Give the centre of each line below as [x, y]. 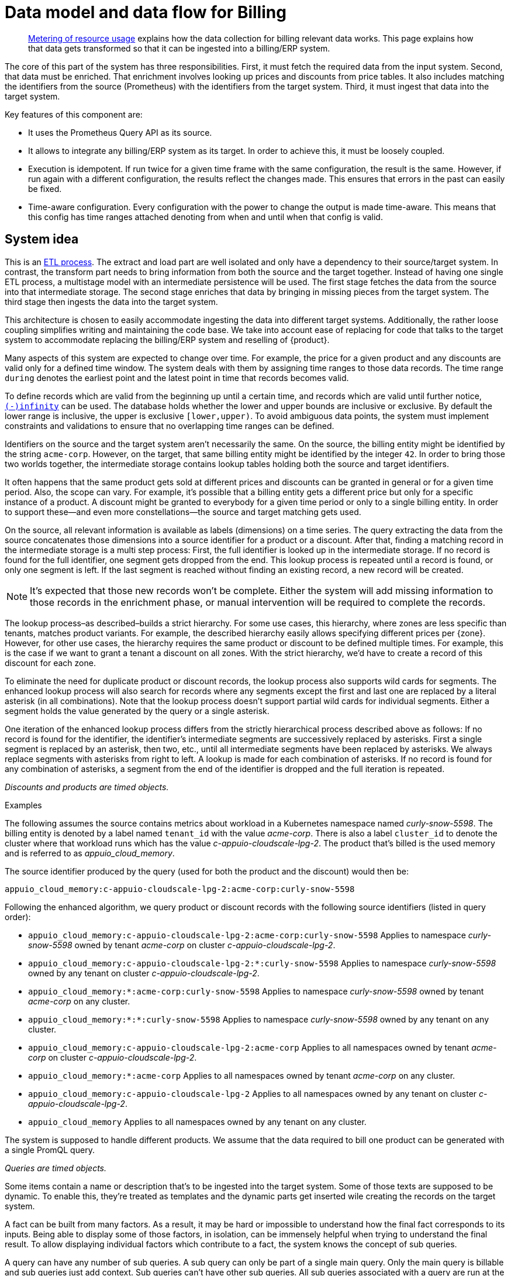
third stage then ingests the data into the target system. [111, 301]
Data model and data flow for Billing [146, 12]
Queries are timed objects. [56, 1168]
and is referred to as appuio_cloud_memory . [90, 853]
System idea [42, 239]
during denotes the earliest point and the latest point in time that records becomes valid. [177, 378]
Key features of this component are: [74, 114]
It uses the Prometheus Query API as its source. [120, 132]
